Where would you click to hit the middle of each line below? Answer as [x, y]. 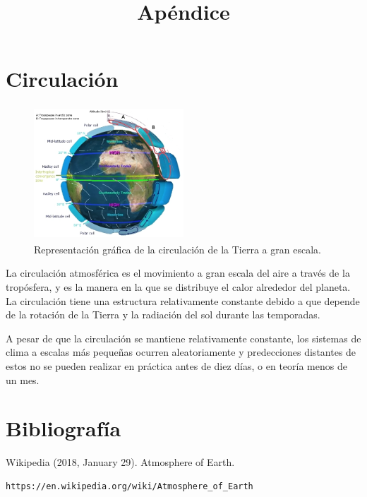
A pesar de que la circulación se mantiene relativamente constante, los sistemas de [183, 338]
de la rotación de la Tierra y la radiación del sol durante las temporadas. [163, 315]
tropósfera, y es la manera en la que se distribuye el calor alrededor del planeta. [178, 287]
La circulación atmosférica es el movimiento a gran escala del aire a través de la [178, 273]
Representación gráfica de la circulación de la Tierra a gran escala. [178, 249]
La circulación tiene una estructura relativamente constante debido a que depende [183, 300]
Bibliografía [64, 428]
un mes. [23, 379]
